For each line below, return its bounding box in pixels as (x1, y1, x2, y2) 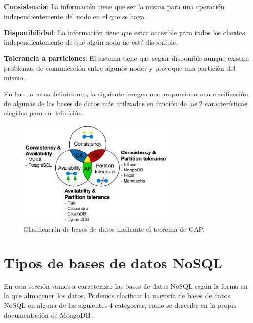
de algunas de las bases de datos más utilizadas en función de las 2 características (4, 98, 247, 108)
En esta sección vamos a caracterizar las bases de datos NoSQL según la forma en (4, 281, 248, 291)
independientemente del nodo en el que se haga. (4, 11, 146, 21)
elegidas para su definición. (4, 108, 84, 118)
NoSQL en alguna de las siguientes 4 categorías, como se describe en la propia (4, 300, 236, 310)
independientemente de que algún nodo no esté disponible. (4, 37, 178, 47)
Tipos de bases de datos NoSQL (4, 252, 223, 272)
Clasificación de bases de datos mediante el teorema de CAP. (23, 224, 205, 234)
